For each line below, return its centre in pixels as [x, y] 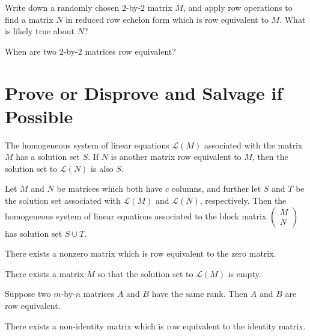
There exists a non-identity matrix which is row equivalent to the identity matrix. [155, 325]
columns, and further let [216, 188]
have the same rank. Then [200, 294]
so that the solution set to [145, 273]
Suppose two [28, 294]
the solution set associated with [63, 200]
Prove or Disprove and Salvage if [144, 92]
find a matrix [29, 19]
